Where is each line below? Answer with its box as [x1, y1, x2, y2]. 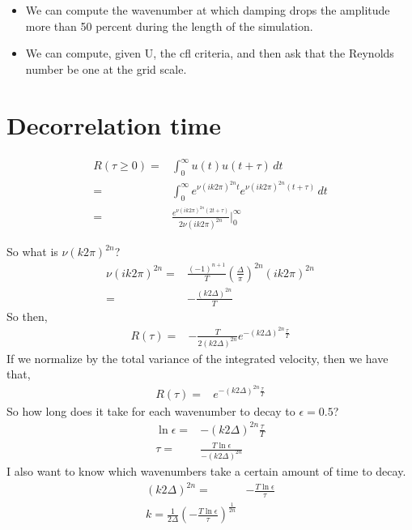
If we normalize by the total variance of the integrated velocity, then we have [6, 349, 389, 366]
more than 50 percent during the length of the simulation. [25, 17, 313, 34]
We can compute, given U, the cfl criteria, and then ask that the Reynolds [25, 45, 394, 62]
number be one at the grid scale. [25, 60, 187, 77]
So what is [6, 243, 58, 260]
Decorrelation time [6, 108, 221, 141]
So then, [6, 307, 48, 324]
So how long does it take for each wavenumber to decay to [6, 402, 295, 419]
